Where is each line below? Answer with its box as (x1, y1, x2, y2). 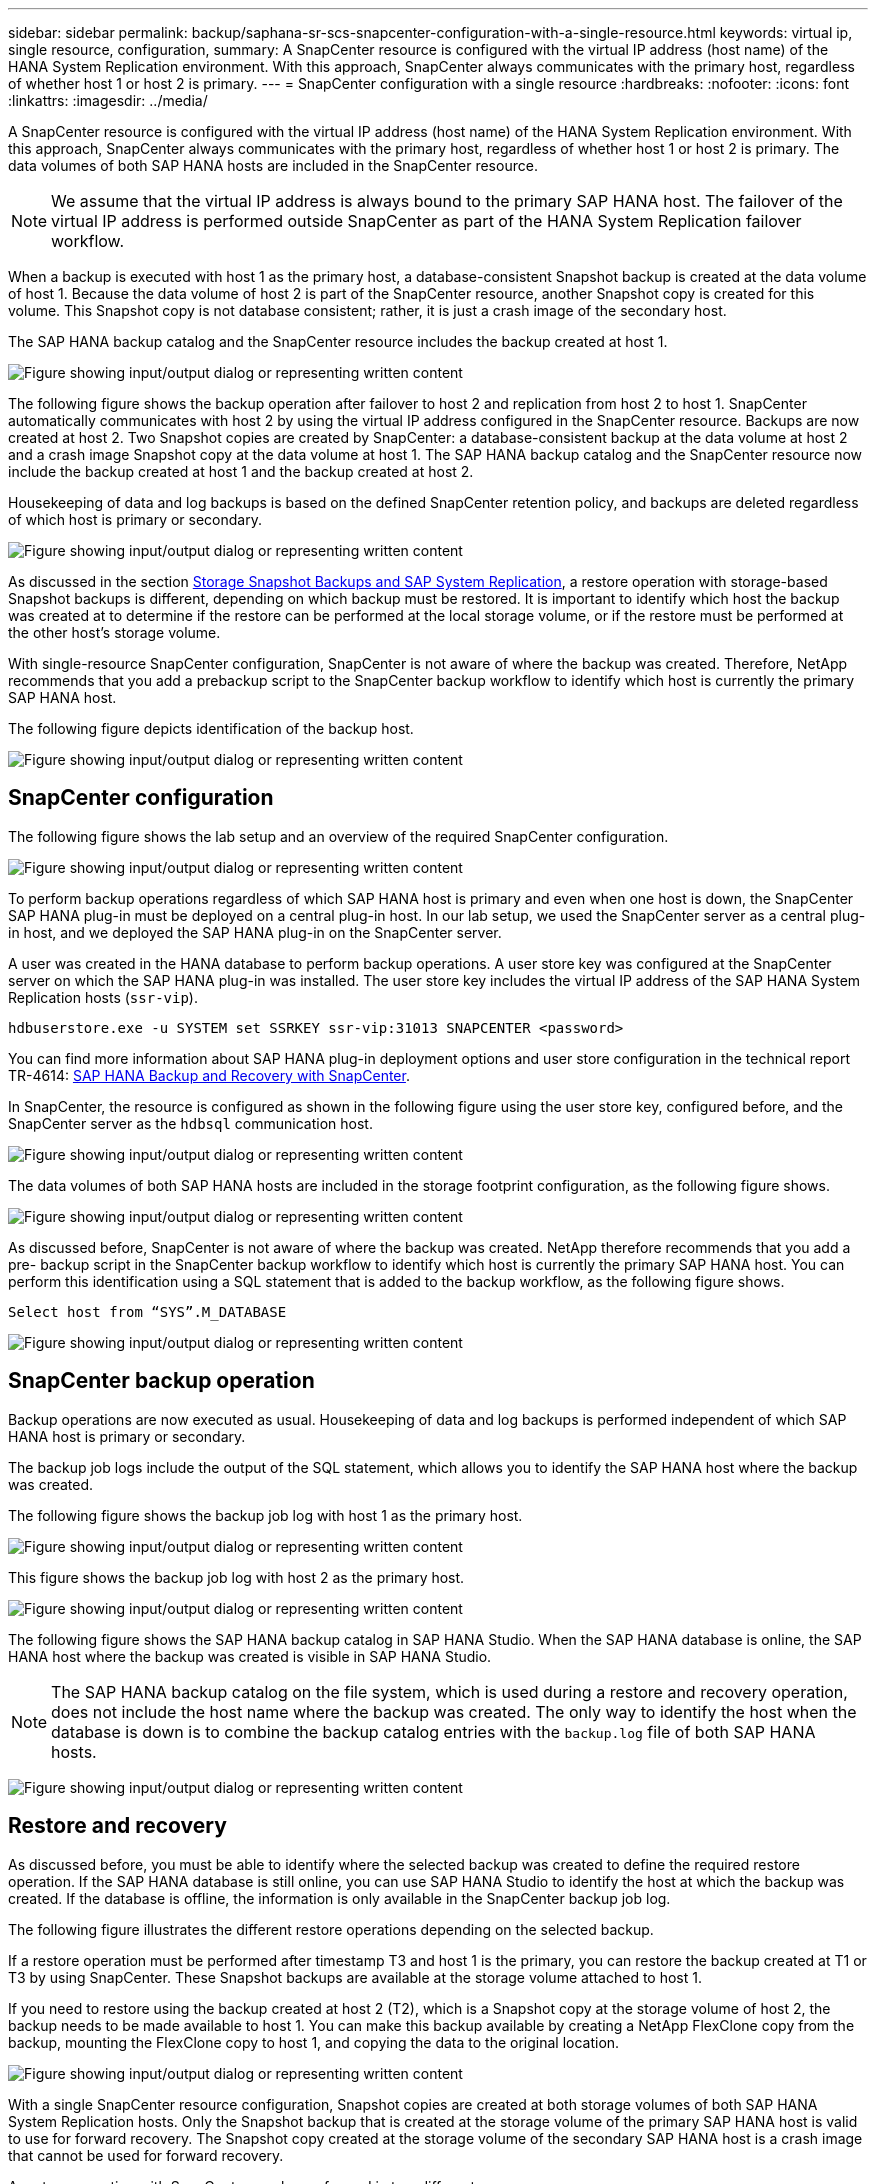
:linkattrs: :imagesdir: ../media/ (8, 92, 208, 109)
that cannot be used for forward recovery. (8, 2146, 284, 2164)
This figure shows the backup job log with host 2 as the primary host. (8, 1568, 465, 1586)
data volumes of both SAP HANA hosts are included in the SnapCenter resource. (8, 157, 538, 174)
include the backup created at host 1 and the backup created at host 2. (8, 463, 474, 480)
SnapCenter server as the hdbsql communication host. (8, 1114, 373, 1132)
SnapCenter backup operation (8, 1368, 315, 1394)
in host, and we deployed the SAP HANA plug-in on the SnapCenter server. (8, 923, 502, 941)
